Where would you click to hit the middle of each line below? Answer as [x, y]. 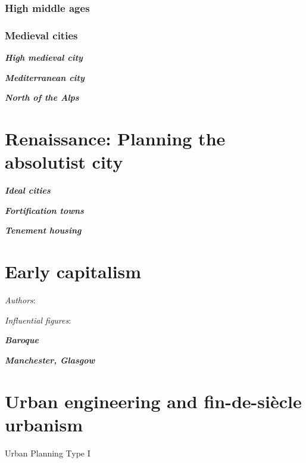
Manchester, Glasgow [50, 360]
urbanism [44, 424]
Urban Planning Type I [48, 453]
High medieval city [44, 58]
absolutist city [64, 162]
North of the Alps [42, 97]
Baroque [22, 340]
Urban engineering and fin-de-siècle [153, 401]
